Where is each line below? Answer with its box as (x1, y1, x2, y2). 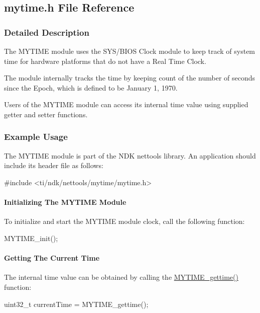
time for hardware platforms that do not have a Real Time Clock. (4, 55, 206, 66)
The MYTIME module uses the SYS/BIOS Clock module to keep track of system (4, 46, 255, 56)
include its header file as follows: (4, 160, 103, 171)
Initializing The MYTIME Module (4, 197, 126, 207)
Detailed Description (4, 26, 89, 38)
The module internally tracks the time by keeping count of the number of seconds (4, 72, 255, 83)
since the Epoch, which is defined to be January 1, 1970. (4, 82, 178, 93)
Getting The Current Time (4, 253, 100, 263)
